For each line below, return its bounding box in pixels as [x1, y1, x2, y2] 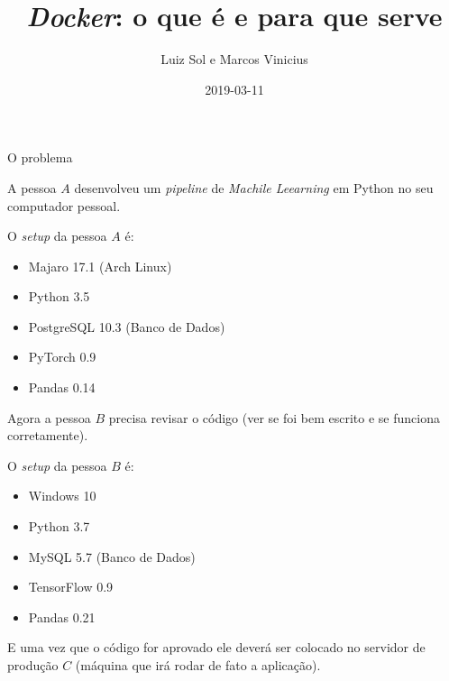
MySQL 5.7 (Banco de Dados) [28, 547, 196, 566]
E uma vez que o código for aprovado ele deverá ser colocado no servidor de [7, 638, 426, 657]
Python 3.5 [28, 287, 90, 306]
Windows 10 [28, 486, 96, 505]
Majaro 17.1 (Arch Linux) [28, 256, 172, 275]
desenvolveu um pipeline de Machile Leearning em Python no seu [74, 178, 434, 197]
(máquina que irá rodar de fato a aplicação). [75, 656, 321, 674]
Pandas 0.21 [28, 607, 96, 626]
